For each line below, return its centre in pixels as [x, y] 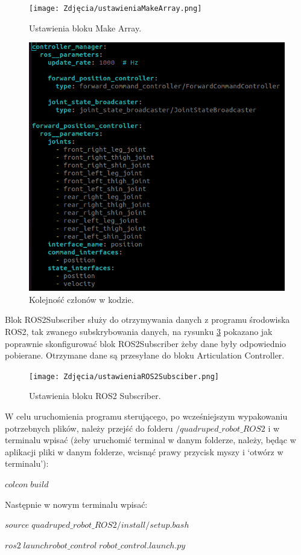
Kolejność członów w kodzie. [81, 299]
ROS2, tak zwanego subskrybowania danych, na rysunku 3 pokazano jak [139, 331]
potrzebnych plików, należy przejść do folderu [89, 428]
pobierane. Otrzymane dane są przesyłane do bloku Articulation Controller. [145, 355]
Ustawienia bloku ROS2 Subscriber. [95, 396]
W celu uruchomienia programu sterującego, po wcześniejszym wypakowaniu [146, 416]
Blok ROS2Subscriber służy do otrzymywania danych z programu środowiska [147, 320]
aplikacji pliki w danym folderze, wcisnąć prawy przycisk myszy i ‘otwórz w [144, 451]
